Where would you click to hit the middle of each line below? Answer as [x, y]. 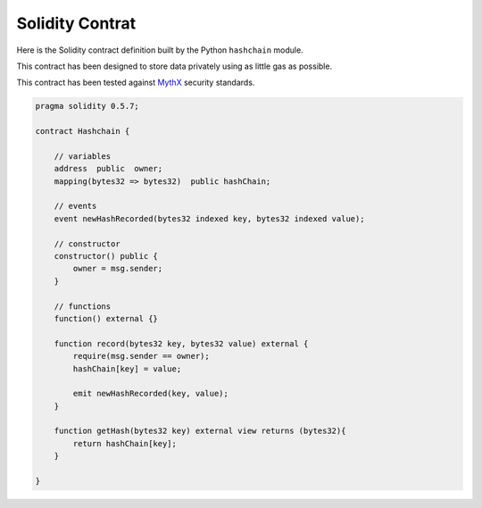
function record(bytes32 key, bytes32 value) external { [181, 343]
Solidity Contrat [76, 23]
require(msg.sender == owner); [141, 356]
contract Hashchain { [83, 131]
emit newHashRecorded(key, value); [151, 394]
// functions [83, 306]
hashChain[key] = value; [127, 369]
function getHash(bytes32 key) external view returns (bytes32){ [200, 431]
